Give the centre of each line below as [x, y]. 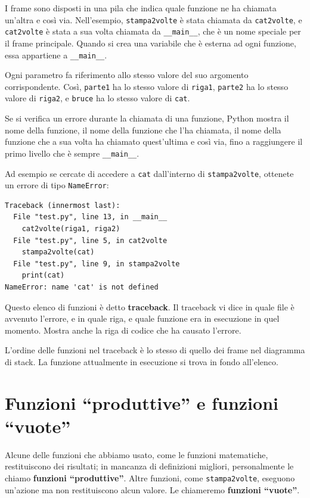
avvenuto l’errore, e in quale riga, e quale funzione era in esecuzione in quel [142, 318]
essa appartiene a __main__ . [56, 55]
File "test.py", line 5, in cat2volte [90, 240]
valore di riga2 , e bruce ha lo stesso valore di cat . [97, 98]
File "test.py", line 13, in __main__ [90, 217]
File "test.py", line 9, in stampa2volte [97, 264]
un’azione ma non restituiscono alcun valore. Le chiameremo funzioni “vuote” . [152, 489]
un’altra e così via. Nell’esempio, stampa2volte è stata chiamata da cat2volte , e [154, 19]
